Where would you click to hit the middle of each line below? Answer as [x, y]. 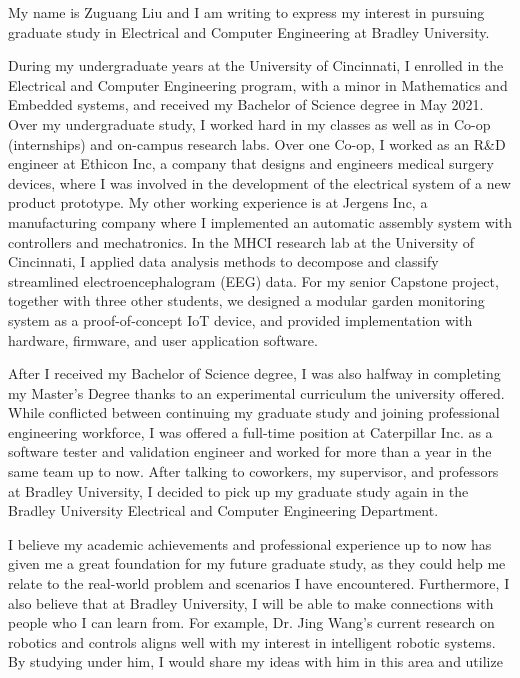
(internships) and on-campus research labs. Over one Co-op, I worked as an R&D [257, 143]
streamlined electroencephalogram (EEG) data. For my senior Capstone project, [253, 280]
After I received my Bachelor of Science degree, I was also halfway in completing [254, 373]
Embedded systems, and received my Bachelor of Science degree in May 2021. [246, 104]
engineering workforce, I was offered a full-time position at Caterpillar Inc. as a [250, 431]
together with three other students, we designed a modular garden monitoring [246, 300]
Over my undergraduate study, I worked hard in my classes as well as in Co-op [249, 123]
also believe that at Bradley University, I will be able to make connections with [251, 602]
